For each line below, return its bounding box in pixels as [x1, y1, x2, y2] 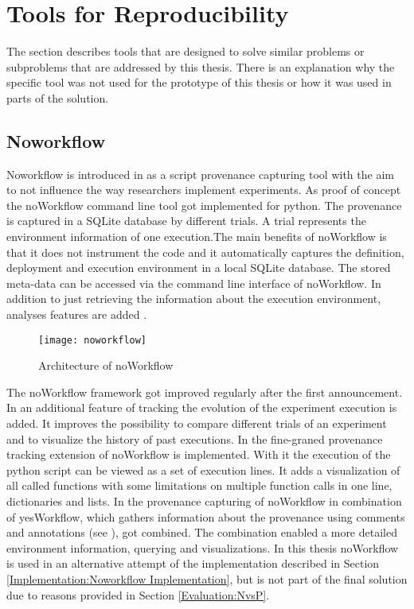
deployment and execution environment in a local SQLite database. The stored [6, 259, 391, 276]
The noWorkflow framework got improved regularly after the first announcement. [6, 383, 403, 400]
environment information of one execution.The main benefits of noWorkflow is [6, 228, 387, 245]
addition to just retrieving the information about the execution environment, [6, 290, 381, 307]
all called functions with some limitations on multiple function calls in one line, [6, 477, 393, 494]
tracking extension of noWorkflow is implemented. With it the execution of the [6, 446, 391, 463]
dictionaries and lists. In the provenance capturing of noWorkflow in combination [6, 493, 402, 510]
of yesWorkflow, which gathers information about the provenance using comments [6, 508, 405, 525]
